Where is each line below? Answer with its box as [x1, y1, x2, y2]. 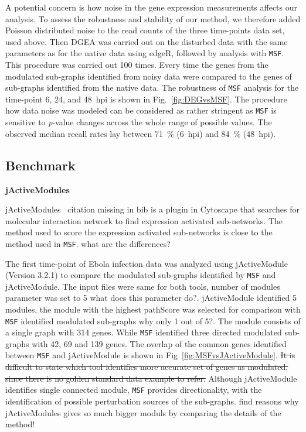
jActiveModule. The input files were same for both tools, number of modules [5, 280, 280, 292]
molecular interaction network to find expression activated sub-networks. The [5, 214, 283, 227]
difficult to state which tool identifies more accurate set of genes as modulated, [5, 361, 288, 373]
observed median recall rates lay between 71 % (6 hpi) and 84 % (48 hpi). [5, 127, 276, 139]
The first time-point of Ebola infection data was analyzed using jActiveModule [5, 257, 288, 269]
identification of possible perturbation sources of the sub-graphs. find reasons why [5, 395, 299, 407]
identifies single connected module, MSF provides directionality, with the [5, 383, 262, 396]
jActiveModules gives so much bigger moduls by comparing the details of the [5, 406, 281, 419]
